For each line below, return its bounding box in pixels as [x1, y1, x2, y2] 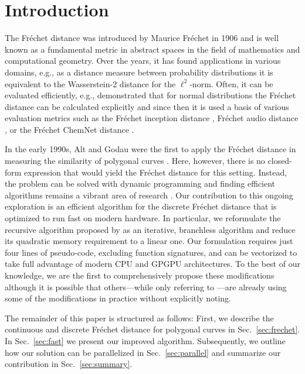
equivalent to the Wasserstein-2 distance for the [5, 77, 176, 90]
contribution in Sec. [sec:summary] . [5, 358, 133, 370]
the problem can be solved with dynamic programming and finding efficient [5, 177, 276, 190]
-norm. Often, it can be [189, 77, 273, 90]
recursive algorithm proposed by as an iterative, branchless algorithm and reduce [5, 223, 296, 235]
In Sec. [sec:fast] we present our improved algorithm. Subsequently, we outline [5, 334, 286, 346]
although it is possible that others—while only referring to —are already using [5, 280, 287, 293]
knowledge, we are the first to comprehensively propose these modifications [5, 269, 274, 281]
